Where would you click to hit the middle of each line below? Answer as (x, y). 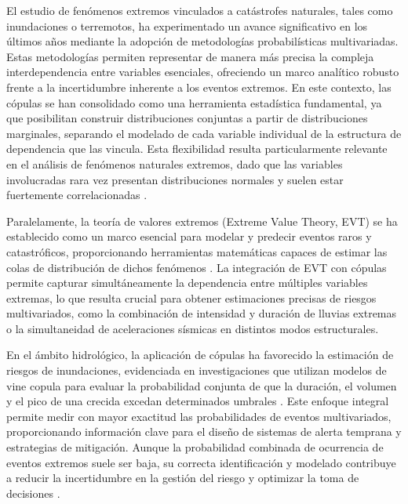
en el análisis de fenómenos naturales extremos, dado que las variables (175, 163)
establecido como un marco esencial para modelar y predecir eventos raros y (189, 236)
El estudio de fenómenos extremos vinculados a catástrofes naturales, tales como (200, 10)
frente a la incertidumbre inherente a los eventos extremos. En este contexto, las (199, 87)
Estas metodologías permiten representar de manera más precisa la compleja (190, 56)
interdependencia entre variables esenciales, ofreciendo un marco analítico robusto (203, 72)
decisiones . (33, 493)
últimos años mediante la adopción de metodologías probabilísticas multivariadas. (202, 41)
